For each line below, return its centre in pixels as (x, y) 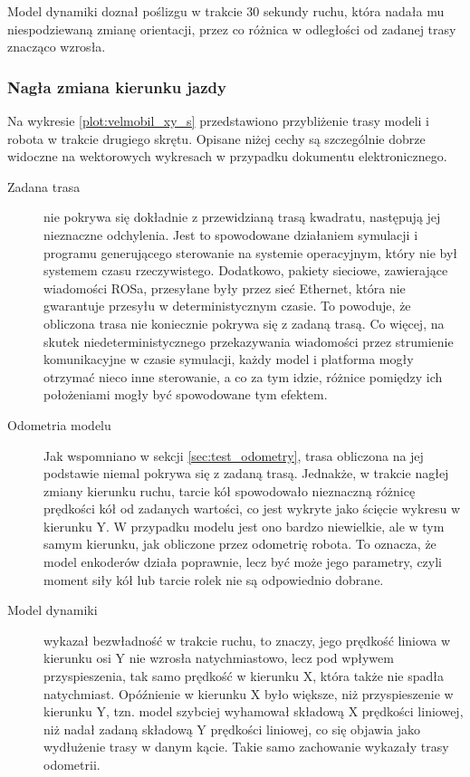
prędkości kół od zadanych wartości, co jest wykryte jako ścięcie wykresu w (252, 508)
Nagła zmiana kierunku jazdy (117, 86)
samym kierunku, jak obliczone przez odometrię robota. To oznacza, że (240, 544)
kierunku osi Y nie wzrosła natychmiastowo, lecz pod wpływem (219, 658)
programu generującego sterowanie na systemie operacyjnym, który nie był (251, 252)
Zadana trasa (44, 186)
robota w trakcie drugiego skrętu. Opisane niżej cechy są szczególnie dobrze (216, 138)
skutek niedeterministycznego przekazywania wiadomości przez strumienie (249, 341)
